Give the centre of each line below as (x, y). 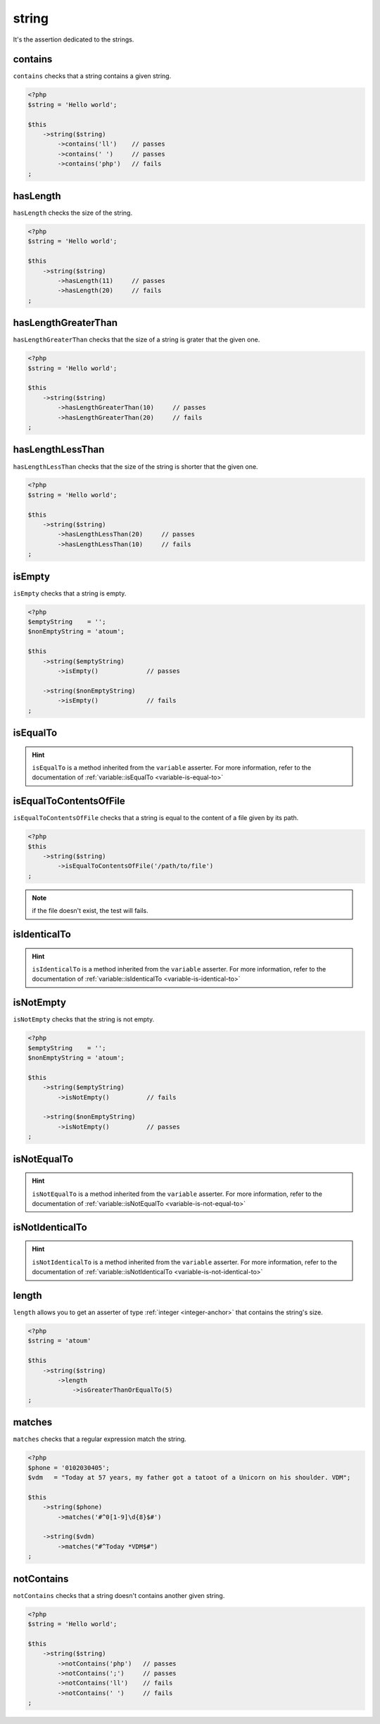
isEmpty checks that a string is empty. (70, 593)
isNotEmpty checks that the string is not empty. (84, 1019)
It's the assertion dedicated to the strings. (74, 39)
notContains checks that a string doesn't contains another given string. (119, 1595)
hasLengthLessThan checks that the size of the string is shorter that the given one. (135, 466)
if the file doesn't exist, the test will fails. (90, 911)
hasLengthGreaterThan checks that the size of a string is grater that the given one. (137, 340)
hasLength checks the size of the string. (73, 213)
